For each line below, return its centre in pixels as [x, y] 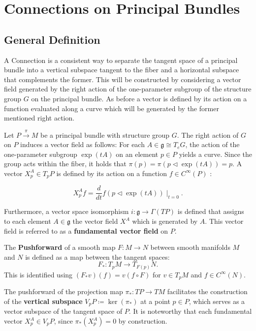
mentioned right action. [39, 118]
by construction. [143, 321]
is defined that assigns [211, 211]
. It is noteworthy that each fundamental [190, 311]
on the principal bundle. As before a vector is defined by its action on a [139, 98]
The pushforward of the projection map [64, 291]
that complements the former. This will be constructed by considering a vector [123, 79]
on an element [137, 154]
